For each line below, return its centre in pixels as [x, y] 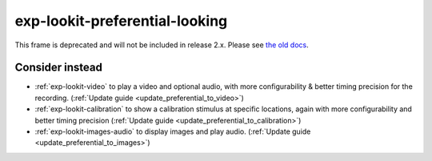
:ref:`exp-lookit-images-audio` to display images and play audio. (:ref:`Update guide [173, 131]
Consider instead [59, 68]
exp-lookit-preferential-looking [121, 21]
